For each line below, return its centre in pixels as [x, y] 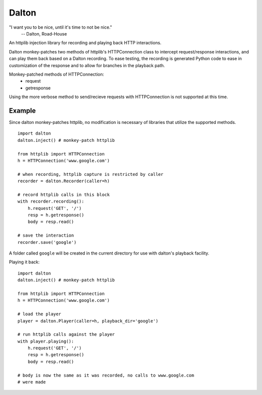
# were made [32, 382]
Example [22, 111]
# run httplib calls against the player [66, 335]
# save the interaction [46, 235]
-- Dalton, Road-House [44, 34]
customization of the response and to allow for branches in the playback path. [87, 65]
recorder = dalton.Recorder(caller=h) [64, 181]
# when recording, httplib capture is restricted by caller [90, 174]
